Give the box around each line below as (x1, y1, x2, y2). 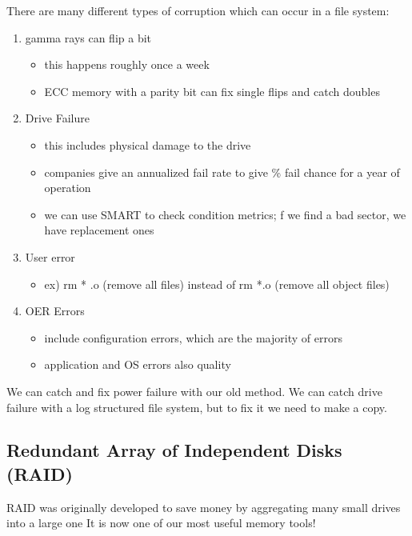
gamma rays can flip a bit (25, 29, 152, 46)
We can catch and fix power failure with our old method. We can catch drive (6, 382, 382, 399)
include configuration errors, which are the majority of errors (44, 329, 342, 346)
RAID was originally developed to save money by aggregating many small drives (6, 498, 401, 515)
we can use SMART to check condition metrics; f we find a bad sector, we (44, 206, 406, 222)
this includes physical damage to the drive (44, 136, 251, 153)
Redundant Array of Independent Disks (6, 438, 342, 462)
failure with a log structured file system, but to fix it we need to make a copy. (6, 398, 387, 415)
